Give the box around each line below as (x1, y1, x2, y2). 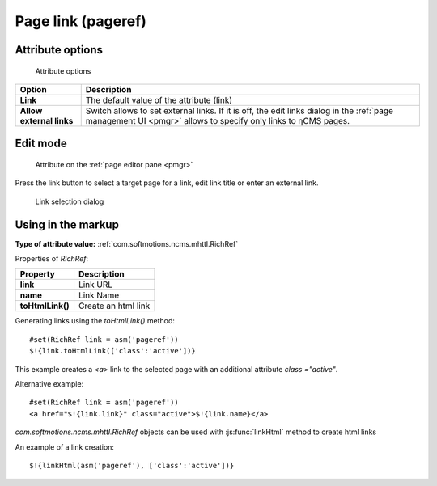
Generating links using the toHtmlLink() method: (15, 316, 176, 326)
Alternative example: (15, 379, 84, 388)
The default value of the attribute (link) (85, 94, 233, 105)
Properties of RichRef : (15, 254, 89, 264)
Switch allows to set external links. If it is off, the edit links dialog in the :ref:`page (85, 105, 394, 116)
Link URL (78, 279, 113, 290)
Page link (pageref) (15, 12, 147, 30)
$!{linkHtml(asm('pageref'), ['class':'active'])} (29, 461, 235, 470)
